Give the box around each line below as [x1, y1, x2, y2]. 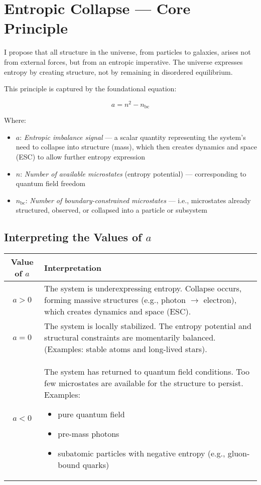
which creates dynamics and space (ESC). [44, 305, 191, 317]
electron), [203, 294, 237, 306]
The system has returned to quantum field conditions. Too [44, 366, 249, 378]
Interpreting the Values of [4, 229, 142, 245]
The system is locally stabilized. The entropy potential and [44, 320, 251, 332]
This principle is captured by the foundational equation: [4, 83, 177, 94]
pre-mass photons [58, 428, 119, 440]
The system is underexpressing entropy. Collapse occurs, [44, 282, 242, 294]
